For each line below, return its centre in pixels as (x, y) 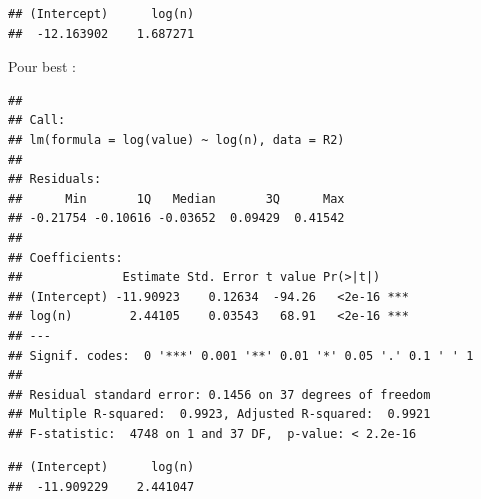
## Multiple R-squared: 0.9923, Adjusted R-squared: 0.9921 (219, 414)
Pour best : (42, 66)
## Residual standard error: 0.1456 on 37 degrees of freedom (219, 394)
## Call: (37, 120)
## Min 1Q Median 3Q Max (176, 198)
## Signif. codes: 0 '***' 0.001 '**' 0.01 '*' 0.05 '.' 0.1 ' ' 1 (241, 355)
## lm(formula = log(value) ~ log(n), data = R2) (176, 139)
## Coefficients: (65, 257)
